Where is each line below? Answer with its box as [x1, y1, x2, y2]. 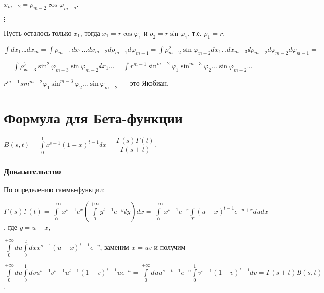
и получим [154, 242, 186, 252]
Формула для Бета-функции [4, 107, 183, 127]
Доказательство [4, 165, 61, 177]
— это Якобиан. [121, 77, 169, 88]
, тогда [80, 27, 100, 38]
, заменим [100, 242, 129, 252]
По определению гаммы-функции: [4, 184, 105, 195]
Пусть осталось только [4, 27, 72, 38]
